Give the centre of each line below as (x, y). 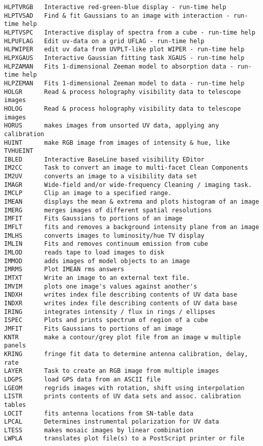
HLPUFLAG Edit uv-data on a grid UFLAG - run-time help (104, 41)
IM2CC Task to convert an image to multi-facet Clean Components (126, 168)
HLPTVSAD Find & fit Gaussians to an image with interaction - (117, 15)
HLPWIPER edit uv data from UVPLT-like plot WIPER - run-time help (124, 50)
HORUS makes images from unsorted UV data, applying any (112, 126)
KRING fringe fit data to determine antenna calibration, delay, (126, 354)
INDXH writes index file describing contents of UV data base (121, 295)
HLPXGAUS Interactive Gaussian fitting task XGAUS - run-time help (124, 58)
